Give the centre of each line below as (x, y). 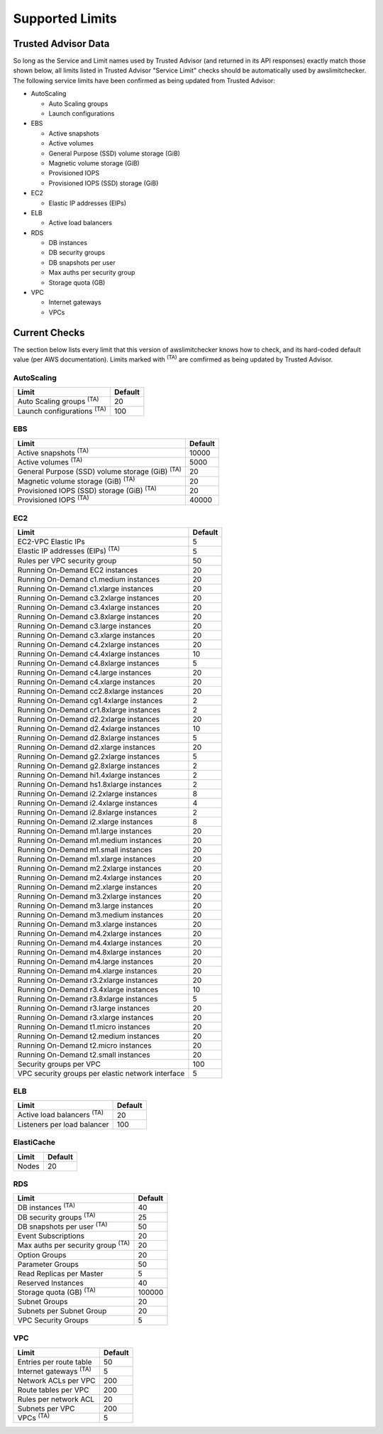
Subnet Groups (43, 1301)
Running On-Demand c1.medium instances (88, 579)
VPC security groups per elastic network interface (101, 1073)
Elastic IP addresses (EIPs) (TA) (69, 550)
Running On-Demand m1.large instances (84, 831)
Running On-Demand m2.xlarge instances (87, 886)
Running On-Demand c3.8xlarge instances (88, 616)
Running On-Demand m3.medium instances (90, 915)
